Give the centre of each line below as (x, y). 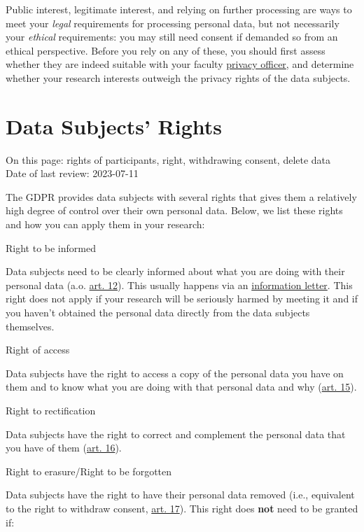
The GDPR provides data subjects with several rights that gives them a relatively (181, 196)
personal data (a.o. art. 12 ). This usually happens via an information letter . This (179, 285)
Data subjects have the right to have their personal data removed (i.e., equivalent (180, 495)
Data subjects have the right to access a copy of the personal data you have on (175, 373)
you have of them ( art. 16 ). (64, 448)
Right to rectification (51, 410)
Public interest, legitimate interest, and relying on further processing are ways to (179, 9)
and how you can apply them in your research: (105, 224)
